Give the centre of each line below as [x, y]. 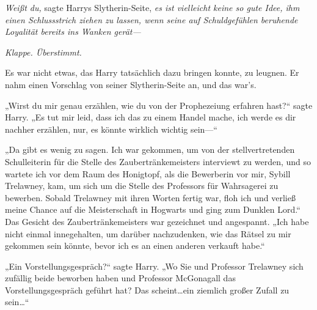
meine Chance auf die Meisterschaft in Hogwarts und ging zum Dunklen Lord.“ [153, 209]
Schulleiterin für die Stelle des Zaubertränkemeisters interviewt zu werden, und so [158, 161]
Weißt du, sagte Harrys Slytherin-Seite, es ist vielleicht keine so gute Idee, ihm [152, 7]
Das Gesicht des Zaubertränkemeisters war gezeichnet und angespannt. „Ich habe [157, 221]
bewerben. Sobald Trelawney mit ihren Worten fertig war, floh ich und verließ [150, 197]
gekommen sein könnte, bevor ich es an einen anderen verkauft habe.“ [135, 245]
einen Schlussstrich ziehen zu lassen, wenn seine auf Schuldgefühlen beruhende [151, 19]
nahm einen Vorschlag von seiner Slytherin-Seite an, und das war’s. [131, 84]
